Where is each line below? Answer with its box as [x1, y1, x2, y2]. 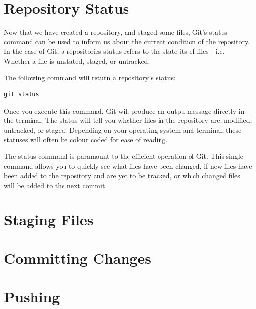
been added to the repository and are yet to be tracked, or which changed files [4, 170, 240, 181]
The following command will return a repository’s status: [4, 72, 176, 82]
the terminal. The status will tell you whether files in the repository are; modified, [4, 115, 252, 125]
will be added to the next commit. [4, 180, 107, 190]
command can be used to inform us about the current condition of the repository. [4, 36, 250, 46]
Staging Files [4, 209, 94, 229]
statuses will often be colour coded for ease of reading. [4, 134, 168, 145]
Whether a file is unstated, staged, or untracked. [4, 55, 150, 66]
